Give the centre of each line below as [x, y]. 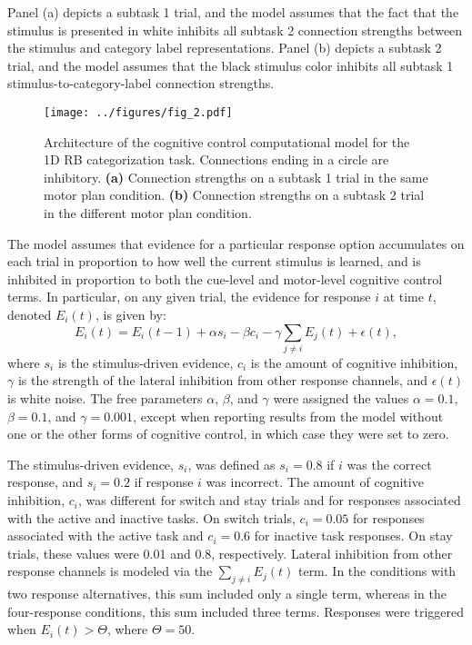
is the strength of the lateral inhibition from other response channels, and [223, 380]
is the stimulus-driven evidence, [146, 362]
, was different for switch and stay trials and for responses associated [269, 500]
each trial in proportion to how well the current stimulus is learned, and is [214, 261]
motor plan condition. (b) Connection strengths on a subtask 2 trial [234, 195]
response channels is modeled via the [110, 571]
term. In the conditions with [377, 571]
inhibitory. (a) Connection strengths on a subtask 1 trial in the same [236, 177]
